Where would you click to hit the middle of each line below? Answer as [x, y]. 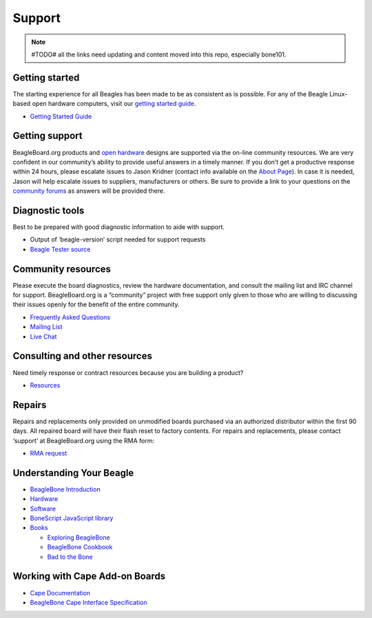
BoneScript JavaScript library [72, 518]
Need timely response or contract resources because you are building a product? [128, 372]
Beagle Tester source [60, 249]
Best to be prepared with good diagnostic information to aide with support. [119, 227]
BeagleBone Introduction [65, 489]
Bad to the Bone [70, 557]
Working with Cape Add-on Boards [89, 576]
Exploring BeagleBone [79, 537]
